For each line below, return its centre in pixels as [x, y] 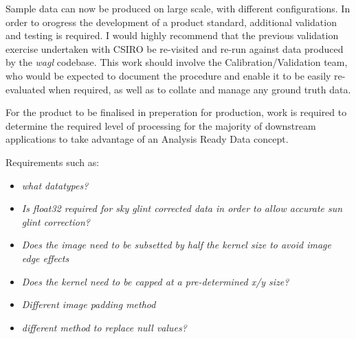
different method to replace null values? [104, 327]
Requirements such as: [53, 162]
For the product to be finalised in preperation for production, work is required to [176, 112]
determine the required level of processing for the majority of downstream [161, 125]
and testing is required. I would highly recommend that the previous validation [172, 35]
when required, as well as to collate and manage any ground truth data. [200, 89]
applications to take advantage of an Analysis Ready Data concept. [147, 139]
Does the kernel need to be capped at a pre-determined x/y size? [155, 281]
